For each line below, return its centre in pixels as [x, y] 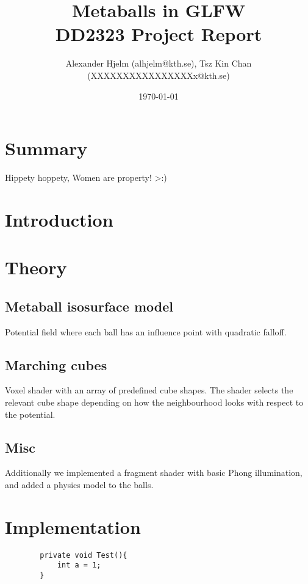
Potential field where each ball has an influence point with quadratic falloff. [146, 331]
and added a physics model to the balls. [79, 484]
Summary [46, 148]
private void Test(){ [84, 555]
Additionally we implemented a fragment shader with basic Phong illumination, [154, 473]
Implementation [73, 526]
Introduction [59, 219]
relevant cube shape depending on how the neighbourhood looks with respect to [154, 402]
